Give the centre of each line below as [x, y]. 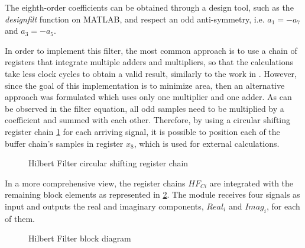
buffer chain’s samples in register [64, 143]
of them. [20, 218]
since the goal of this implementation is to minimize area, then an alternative [145, 85]
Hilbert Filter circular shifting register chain [108, 163]
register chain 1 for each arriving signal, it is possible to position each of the [142, 131]
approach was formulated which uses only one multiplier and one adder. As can [148, 97]
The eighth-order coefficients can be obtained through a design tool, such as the [149, 7]
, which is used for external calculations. [207, 143]
